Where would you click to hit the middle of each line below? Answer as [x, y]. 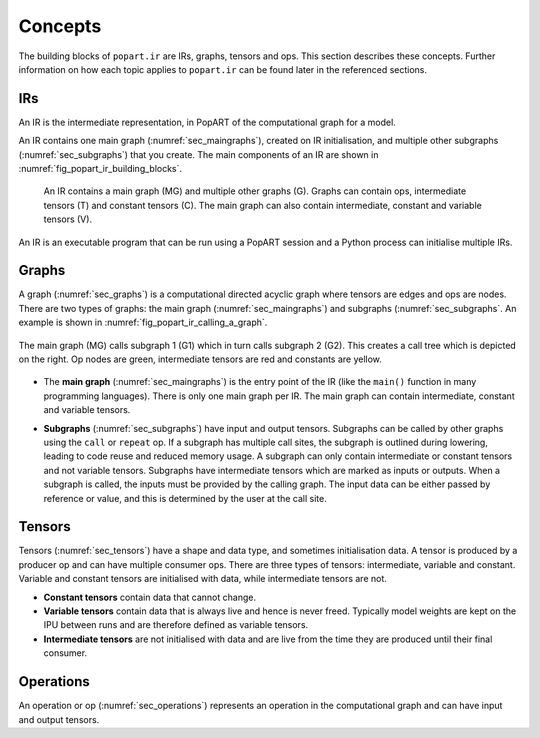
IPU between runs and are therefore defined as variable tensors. [176, 625]
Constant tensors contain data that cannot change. [150, 597]
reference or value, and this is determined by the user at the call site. [185, 498]
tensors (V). [68, 219]
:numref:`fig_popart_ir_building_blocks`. [100, 169]
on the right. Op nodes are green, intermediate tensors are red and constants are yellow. [200, 359]
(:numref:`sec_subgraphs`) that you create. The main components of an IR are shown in [198, 154]
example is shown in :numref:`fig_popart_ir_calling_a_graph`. [143, 322]
